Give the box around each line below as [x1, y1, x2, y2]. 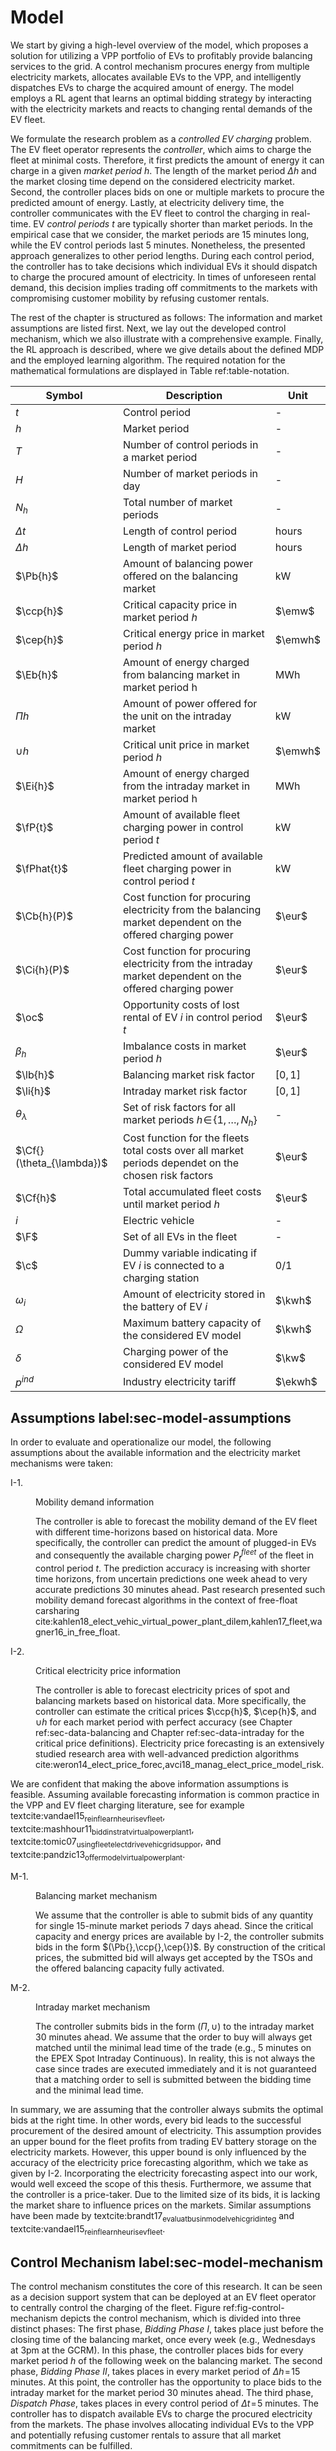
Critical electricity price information [35, 1664, 182, 1676]
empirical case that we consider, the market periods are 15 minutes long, [10, 228, 310, 240]
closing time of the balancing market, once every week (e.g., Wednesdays [10, 2334, 316, 2346]
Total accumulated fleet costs [122, 1185, 262, 1199]
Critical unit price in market [122, 737, 250, 751]
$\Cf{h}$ [15, 1191, 57, 1205]
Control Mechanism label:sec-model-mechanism [10, 2254, 324, 2271]
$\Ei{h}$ [15, 779, 55, 793]
